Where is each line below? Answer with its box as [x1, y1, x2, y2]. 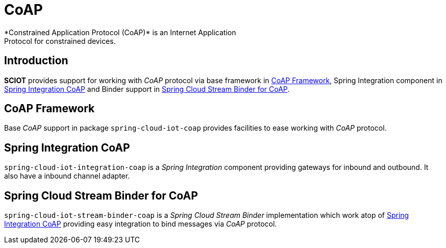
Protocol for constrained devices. [4, 36, 116, 45]
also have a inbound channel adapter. [4, 171, 130, 181]
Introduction [4, 54, 68, 67]
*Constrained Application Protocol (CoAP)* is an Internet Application [4, 28, 236, 37]
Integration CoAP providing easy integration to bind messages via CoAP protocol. [4, 219, 277, 229]
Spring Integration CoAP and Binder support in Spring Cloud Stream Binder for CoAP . [4, 84, 290, 93]
